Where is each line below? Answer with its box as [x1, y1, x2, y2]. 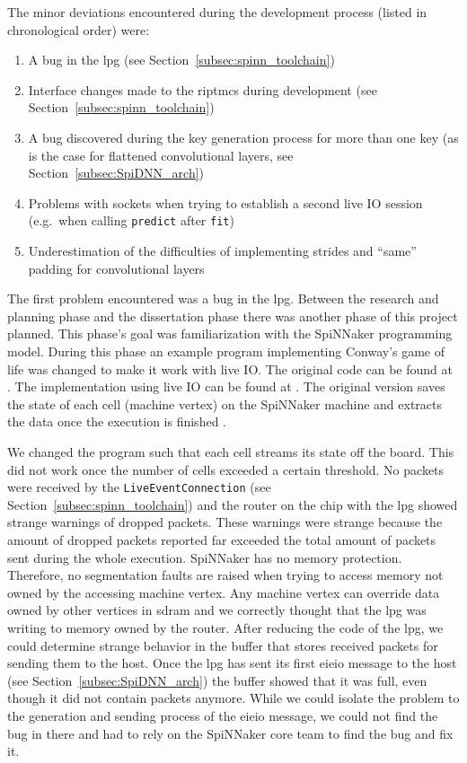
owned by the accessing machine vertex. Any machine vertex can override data [7, 583, 440, 601]
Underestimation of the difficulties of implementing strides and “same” [28, 241, 417, 259]
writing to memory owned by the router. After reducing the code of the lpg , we [7, 618, 444, 636]
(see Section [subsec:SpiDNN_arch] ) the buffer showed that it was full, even [7, 671, 427, 689]
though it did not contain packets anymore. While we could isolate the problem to [7, 688, 460, 707]
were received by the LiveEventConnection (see [7, 478, 271, 496]
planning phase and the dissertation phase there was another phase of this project [7, 306, 458, 325]
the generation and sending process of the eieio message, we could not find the [7, 706, 438, 724]
